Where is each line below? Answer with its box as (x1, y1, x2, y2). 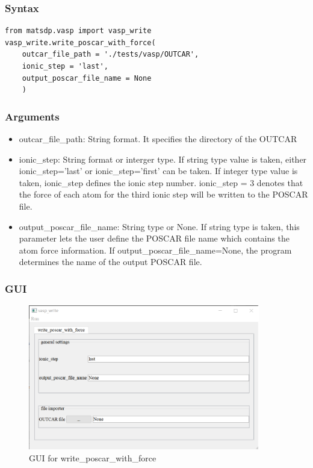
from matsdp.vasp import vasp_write (5, 27, 152, 36)
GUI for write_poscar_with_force (29, 451, 156, 464)
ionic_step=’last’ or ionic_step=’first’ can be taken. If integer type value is (19, 164, 298, 177)
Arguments (5, 108, 60, 123)
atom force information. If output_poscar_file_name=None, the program (19, 243, 292, 256)
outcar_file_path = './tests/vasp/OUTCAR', (22, 50, 199, 59)
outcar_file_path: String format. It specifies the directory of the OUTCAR (19, 133, 297, 145)
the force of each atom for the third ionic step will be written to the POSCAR (19, 188, 308, 201)
